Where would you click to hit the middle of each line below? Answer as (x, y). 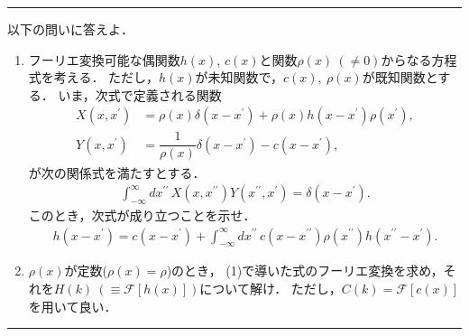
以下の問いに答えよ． (70, 29)
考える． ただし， (106, 77)
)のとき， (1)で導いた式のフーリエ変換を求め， (305, 271)
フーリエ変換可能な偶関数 (104, 59)
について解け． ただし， (271, 288)
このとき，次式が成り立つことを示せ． (142, 215)
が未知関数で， (239, 77)
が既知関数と (400, 77)
